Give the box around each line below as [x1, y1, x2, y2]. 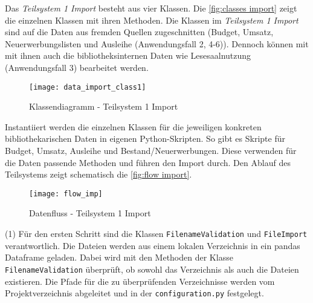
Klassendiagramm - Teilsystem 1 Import [29, 100, 178, 113]
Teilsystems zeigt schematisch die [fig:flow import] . [5, 168, 192, 181]
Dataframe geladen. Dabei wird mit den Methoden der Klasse [5, 251, 233, 264]
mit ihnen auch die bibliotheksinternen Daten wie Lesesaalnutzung [5, 49, 251, 62]
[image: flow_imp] [29, 189, 103, 198]
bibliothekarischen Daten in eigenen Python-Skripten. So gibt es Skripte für [5, 132, 285, 145]
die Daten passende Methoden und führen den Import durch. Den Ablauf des [5, 156, 291, 168]
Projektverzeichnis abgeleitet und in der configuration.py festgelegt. [5, 287, 264, 299]
